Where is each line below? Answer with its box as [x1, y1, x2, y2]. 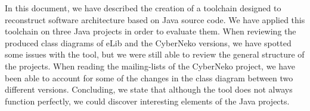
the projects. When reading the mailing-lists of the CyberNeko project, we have [5, 59, 295, 72]
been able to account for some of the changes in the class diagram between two [5, 71, 293, 84]
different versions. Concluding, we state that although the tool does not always [5, 83, 293, 96]
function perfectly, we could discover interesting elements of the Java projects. [5, 94, 290, 107]
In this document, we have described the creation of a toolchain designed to [5, 2, 281, 14]
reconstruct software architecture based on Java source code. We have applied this [5, 13, 305, 26]
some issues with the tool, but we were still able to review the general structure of [5, 48, 305, 61]
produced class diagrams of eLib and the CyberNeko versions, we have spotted [5, 36, 292, 49]
